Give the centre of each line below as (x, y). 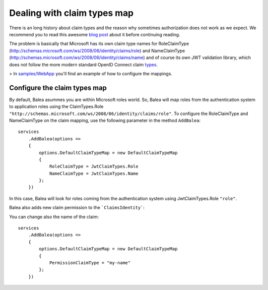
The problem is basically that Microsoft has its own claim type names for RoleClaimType (99, 44)
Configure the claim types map (58, 87)
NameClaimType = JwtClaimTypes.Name (94, 173)
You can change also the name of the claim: (54, 217)
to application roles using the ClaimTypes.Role (56, 107)
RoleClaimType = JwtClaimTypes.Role (94, 167)
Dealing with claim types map (71, 13)
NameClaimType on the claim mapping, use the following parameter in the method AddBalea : (105, 120)
